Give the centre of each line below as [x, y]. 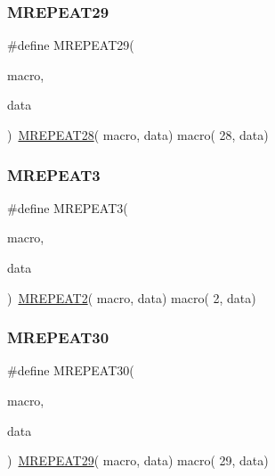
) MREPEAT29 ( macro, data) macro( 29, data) [138, 460]
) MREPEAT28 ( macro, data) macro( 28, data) [138, 135]
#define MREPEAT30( [71, 370]
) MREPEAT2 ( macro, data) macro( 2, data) [132, 297]
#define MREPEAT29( [71, 45]
